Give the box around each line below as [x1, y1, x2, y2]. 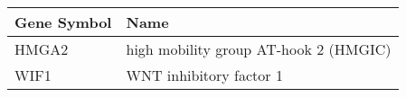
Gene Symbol [14, 12, 112, 32]
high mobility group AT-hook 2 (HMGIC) [126, 39, 392, 59]
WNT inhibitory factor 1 [126, 65, 283, 85]
